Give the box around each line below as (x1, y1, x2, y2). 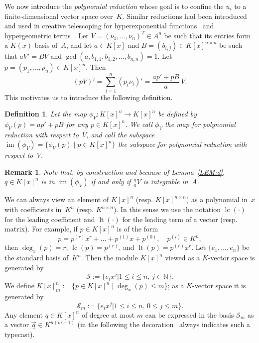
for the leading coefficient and (4, 214, 95, 224)
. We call (125, 118, 153, 129)
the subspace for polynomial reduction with (118, 139, 247, 149)
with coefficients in (4, 204, 62, 215)
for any (66, 118, 88, 129)
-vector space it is (192, 280, 246, 291)
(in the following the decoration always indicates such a (77, 319, 250, 330)
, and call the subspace (86, 129, 155, 139)
